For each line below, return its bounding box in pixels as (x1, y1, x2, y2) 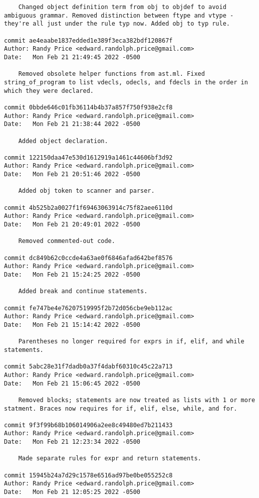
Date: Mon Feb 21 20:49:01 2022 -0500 (4, 221, 141, 228)
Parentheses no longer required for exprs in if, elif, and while (18, 338, 244, 345)
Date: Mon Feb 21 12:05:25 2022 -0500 (4, 488, 141, 496)
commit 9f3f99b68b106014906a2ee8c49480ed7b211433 (4, 421, 173, 429)
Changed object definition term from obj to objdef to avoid (18, 4, 226, 11)
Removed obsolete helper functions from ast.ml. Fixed (18, 70, 205, 78)
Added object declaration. (18, 137, 108, 145)
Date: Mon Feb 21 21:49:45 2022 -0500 (4, 53, 141, 61)
